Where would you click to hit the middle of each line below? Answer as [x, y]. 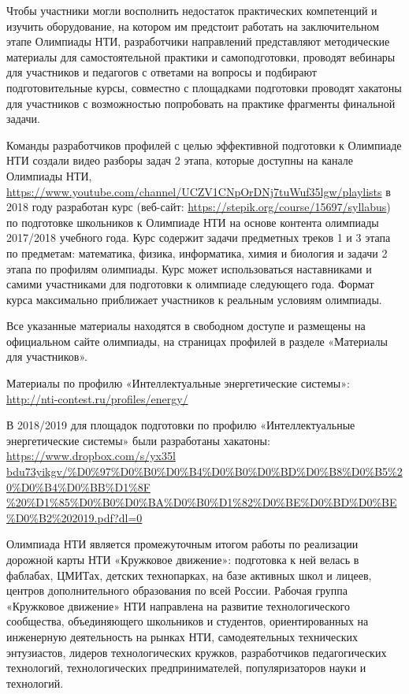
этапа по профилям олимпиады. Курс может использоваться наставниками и [189, 268]
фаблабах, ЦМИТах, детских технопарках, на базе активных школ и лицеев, [189, 575]
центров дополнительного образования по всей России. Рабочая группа [177, 590]
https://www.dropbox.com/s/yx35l [91, 456]
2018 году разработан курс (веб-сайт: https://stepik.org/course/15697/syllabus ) [199, 207]
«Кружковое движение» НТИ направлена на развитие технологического [178, 605]
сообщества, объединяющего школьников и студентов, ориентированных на [188, 621]
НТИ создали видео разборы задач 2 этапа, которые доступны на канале [180, 160]
